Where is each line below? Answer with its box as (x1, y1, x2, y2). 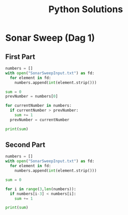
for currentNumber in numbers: (5, 103, 72, 108)
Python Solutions (48, 4, 123, 15)
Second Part (5, 141, 45, 149)
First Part (5, 52, 36, 61)
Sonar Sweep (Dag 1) (5, 32, 95, 44)
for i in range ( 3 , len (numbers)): (5, 187, 76, 192)
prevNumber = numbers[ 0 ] (5, 94, 58, 99)
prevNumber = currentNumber (10, 117, 70, 122)
